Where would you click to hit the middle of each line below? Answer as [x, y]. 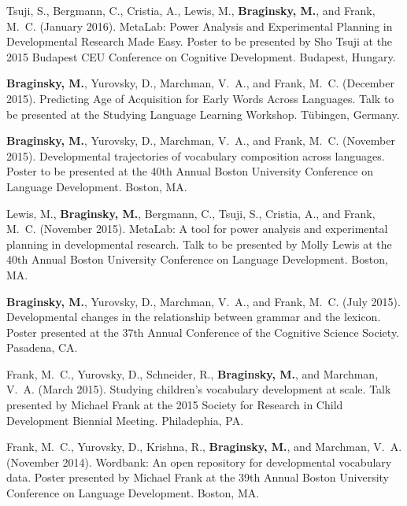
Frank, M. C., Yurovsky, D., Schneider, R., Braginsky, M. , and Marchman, [192, 373]
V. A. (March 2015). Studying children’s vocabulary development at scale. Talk [199, 389]
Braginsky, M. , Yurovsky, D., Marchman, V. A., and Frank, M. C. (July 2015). [203, 301]
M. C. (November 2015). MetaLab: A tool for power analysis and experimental [197, 229]
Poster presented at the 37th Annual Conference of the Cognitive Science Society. [203, 332]
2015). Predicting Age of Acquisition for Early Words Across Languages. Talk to [200, 98]
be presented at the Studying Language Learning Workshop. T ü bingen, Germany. [203, 114]
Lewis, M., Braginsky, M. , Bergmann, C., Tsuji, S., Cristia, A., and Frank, [191, 213]
